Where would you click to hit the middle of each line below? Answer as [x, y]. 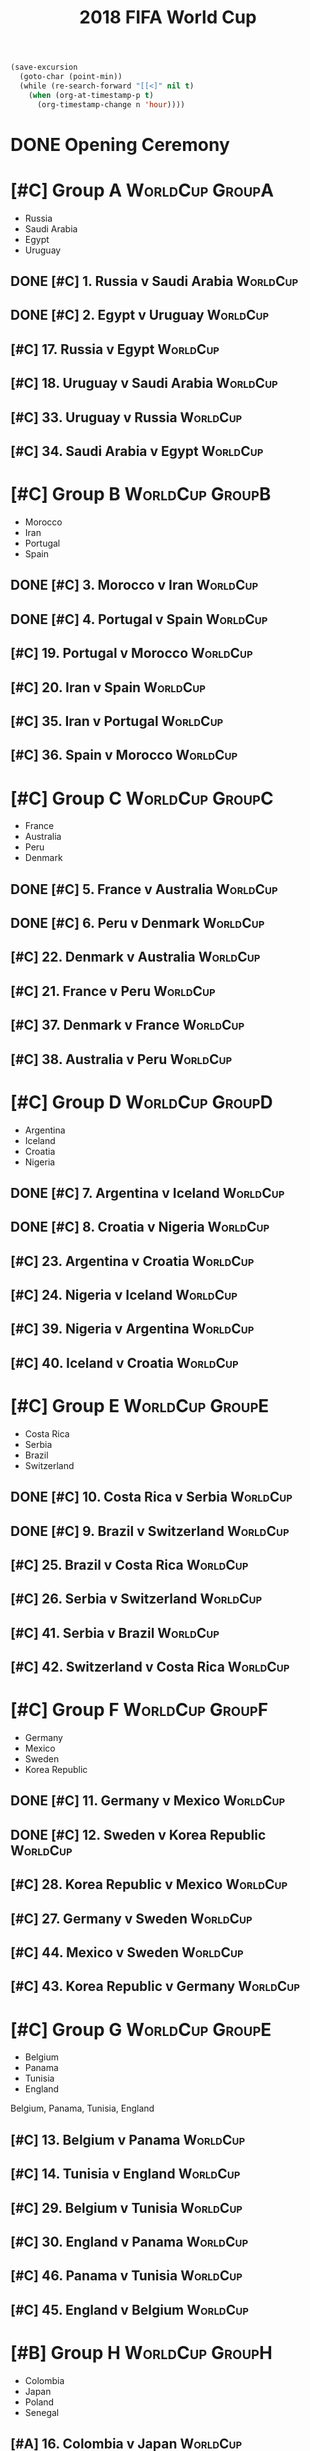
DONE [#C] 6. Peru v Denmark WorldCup [137, 923]
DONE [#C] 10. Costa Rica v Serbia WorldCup [151, 1497]
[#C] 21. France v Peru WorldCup [113, 991]
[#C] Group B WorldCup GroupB [141, 494]
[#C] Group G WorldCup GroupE [141, 2029]
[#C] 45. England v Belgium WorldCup [129, 2309]
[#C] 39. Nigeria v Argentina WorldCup [132, 1329]
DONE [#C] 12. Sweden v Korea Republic [138, 1834]
